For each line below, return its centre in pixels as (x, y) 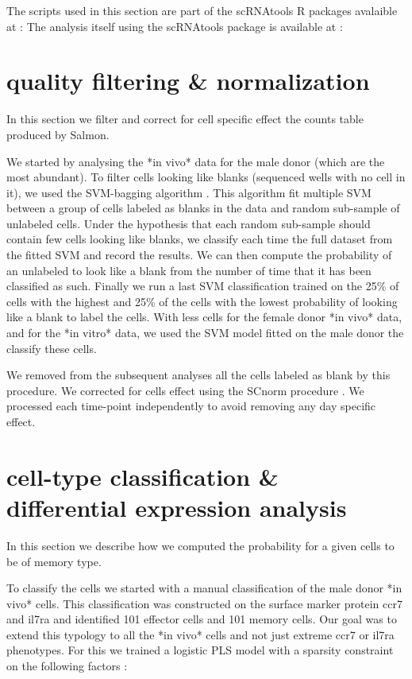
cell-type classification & (142, 476)
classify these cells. (52, 348)
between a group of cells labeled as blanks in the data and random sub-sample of (203, 208)
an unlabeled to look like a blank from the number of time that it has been (189, 270)
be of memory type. (54, 561)
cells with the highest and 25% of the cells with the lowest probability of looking (202, 301)
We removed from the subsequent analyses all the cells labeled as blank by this (198, 375)
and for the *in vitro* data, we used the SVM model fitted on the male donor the (205, 333)
